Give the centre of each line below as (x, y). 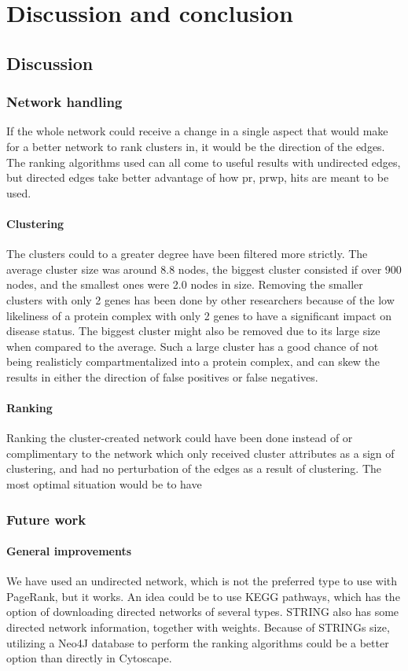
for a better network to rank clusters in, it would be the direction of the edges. (196, 146)
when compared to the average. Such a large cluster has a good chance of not (193, 346)
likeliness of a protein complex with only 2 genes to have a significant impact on (199, 315)
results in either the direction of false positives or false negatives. (162, 376)
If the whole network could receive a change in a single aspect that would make (197, 131)
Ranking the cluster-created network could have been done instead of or (180, 438)
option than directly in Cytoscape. (89, 658)
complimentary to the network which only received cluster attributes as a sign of (200, 453)
